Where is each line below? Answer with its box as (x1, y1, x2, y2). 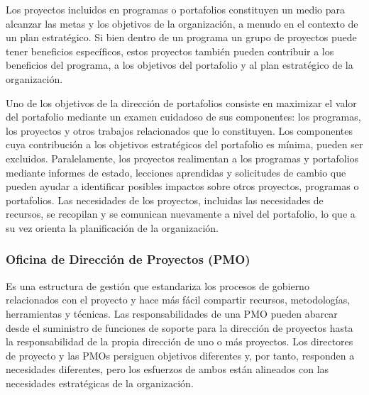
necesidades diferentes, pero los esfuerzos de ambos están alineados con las (6, 362, 329, 377)
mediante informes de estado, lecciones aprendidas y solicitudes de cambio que (6, 165, 346, 179)
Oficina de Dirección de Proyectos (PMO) (6, 250, 250, 268)
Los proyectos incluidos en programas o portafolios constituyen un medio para (6, 2, 346, 16)
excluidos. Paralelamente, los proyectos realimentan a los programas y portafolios (6, 150, 359, 165)
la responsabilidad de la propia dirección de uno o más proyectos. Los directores (6, 334, 353, 349)
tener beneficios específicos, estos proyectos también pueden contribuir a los (6, 43, 334, 58)
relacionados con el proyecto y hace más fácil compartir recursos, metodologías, (6, 292, 351, 307)
